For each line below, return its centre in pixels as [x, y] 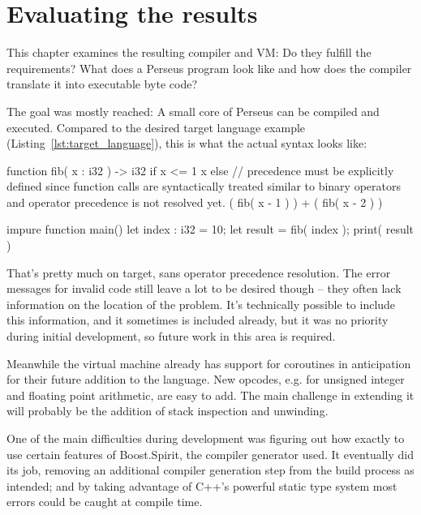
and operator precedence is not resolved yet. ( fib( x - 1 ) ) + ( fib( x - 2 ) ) [195, 202]
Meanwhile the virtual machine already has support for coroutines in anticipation [209, 363]
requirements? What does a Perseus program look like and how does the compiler [209, 68]
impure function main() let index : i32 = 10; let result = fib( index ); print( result [210, 229]
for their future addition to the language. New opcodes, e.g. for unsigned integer [206, 379]
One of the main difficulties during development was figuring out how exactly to [206, 438]
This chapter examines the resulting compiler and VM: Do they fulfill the [189, 52]
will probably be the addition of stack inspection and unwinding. [168, 411]
